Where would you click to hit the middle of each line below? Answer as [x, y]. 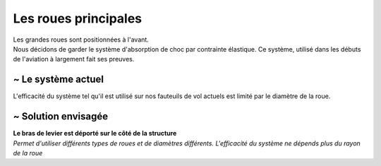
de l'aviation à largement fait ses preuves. [74, 59]
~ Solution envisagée [61, 117]
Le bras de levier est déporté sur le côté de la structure [95, 134]
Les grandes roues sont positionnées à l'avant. [81, 40]
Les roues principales [78, 18]
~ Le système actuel [58, 79]
